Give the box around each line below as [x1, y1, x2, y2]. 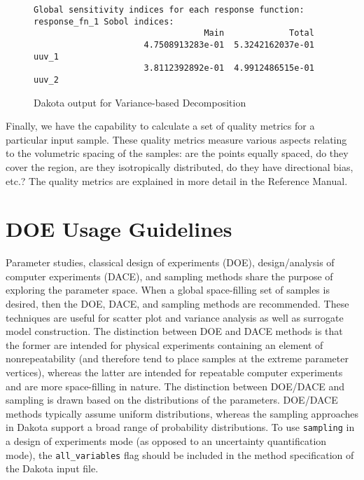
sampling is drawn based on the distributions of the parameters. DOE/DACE [6, 392, 338, 407]
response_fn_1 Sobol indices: [34, 16, 174, 27]
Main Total [204, 28, 314, 39]
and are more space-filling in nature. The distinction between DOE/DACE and [6, 378, 345, 393]
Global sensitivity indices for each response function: [34, 5, 304, 15]
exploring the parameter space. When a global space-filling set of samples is [6, 282, 330, 297]
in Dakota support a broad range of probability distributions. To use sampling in [6, 420, 355, 434]
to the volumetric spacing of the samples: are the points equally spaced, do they [6, 146, 349, 160]
